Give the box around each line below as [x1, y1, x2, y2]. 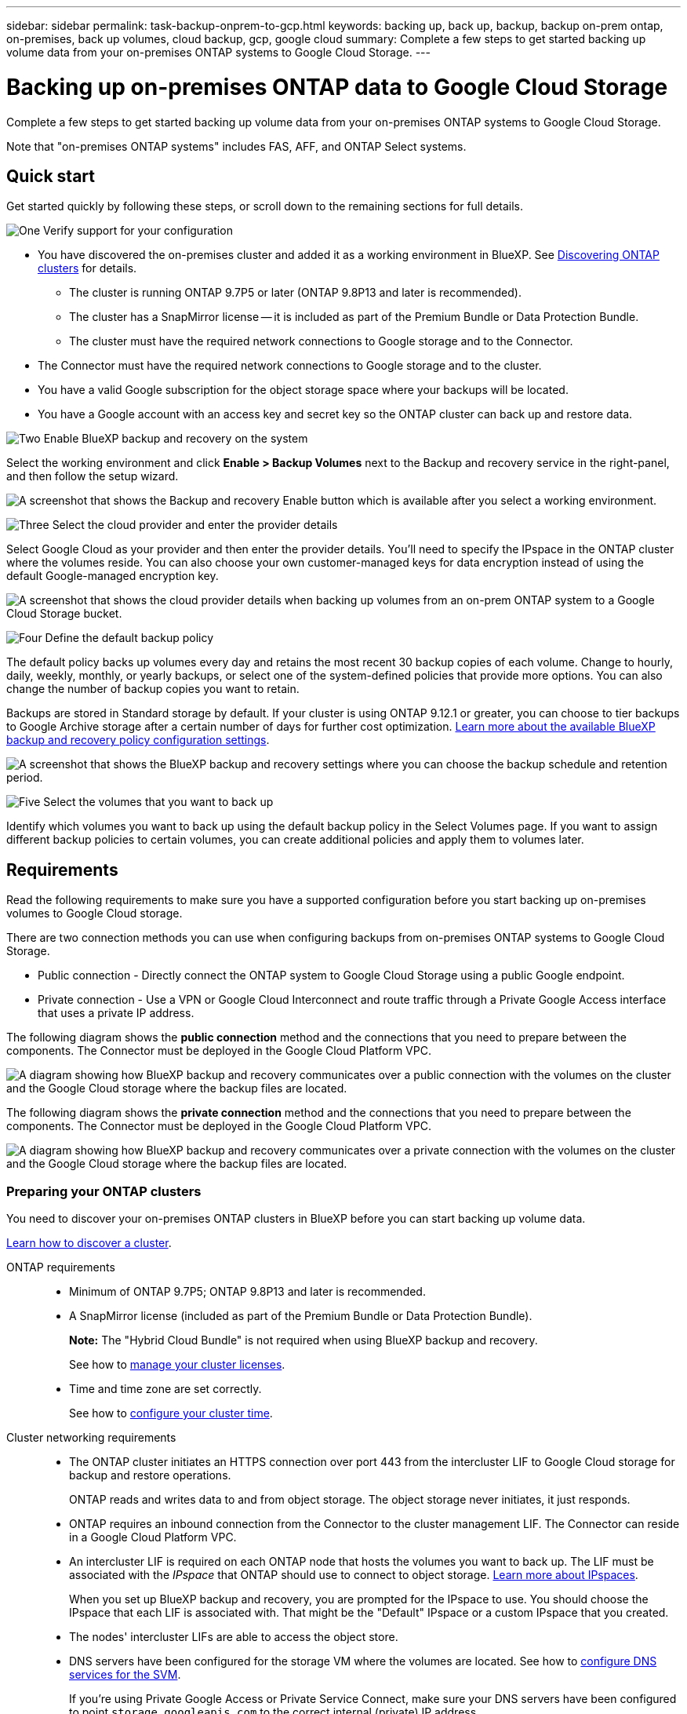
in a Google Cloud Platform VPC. [69, 1530, 237, 1544]
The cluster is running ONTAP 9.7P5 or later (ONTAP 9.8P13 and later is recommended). [69, 286, 522, 300]
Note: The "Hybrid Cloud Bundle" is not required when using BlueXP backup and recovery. [69, 1333, 538, 1347]
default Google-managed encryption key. [6, 569, 219, 583]
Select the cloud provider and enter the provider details [52, 518, 338, 532]
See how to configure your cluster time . [69, 1406, 273, 1420]
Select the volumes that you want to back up [43, 795, 274, 809]
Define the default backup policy [45, 631, 214, 645]
